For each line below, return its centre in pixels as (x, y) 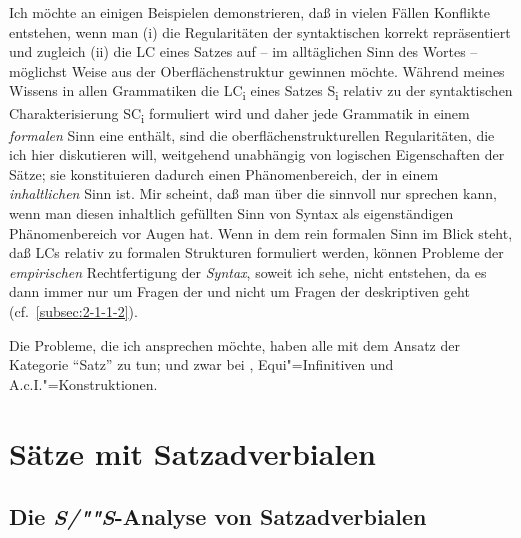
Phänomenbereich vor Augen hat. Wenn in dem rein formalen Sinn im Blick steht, (261, 232)
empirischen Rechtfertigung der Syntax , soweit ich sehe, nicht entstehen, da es (248, 271)
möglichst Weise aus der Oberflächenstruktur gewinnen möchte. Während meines (257, 70)
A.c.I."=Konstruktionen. (83, 383)
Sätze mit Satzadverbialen (192, 452)
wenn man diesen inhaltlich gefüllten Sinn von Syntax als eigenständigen (231, 213)
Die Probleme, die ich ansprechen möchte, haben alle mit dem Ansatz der (234, 344)
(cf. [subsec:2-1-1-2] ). (73, 310)
